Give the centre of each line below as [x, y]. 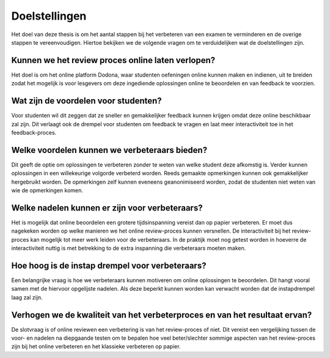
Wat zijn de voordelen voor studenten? [86, 101]
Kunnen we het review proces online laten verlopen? [113, 60]
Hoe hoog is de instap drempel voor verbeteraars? [109, 265]
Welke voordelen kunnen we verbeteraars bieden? [109, 150]
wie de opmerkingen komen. [47, 190]
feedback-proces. [34, 132]
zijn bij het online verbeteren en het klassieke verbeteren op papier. [96, 346]
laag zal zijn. [27, 297]
